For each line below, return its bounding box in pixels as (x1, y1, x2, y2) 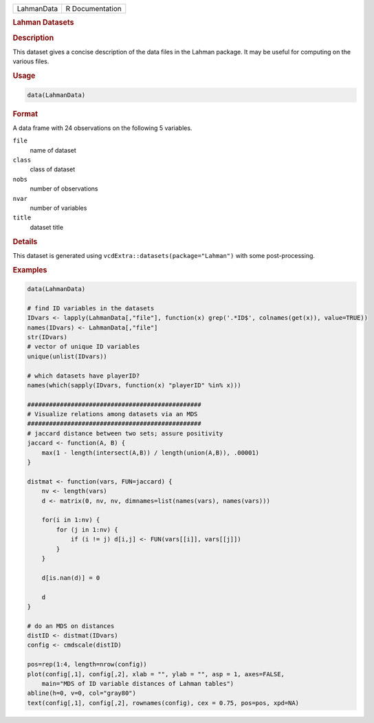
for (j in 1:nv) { (56, 526, 118, 533)
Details (12, 237, 38, 246)
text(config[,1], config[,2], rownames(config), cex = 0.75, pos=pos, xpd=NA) (27, 699, 299, 706)
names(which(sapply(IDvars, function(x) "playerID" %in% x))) (27, 381, 241, 389)
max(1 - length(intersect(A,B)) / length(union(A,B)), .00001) (41, 449, 260, 457)
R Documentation (65, 4, 122, 13)
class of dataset (30, 165, 76, 173)
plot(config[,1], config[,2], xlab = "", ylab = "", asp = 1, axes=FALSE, (27, 670, 285, 678)
